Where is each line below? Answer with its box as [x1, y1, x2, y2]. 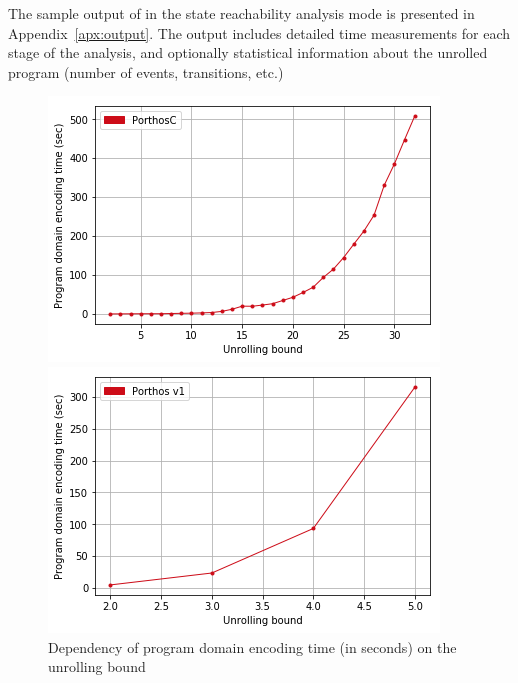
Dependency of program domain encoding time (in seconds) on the [48, 636, 457, 657]
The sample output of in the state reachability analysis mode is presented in [8, 3, 475, 23]
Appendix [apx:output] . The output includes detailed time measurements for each [8, 22, 511, 43]
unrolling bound [48, 656, 146, 677]
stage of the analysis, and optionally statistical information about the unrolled [8, 42, 488, 63]
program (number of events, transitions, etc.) [8, 61, 284, 82]
